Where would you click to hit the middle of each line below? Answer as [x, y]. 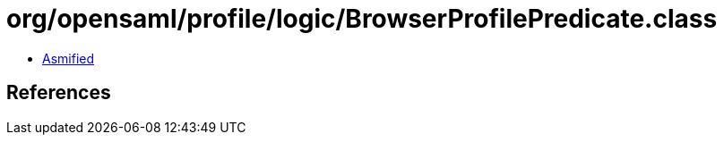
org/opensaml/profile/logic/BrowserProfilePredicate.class [362, 19]
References [59, 93]
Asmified [69, 58]
